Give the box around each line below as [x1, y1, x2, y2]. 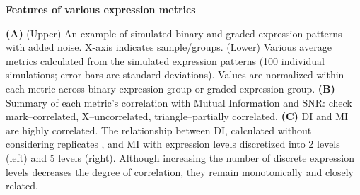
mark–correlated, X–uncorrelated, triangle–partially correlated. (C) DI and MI [6, 109, 349, 124]
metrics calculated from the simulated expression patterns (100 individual [6, 53, 325, 68]
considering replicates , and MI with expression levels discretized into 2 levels [6, 136, 340, 151]
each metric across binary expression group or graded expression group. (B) [6, 81, 335, 95]
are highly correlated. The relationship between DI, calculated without [6, 122, 312, 137]
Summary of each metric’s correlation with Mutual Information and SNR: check [6, 95, 352, 110]
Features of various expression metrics [6, 2, 196, 16]
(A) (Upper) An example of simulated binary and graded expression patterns [6, 25, 342, 40]
